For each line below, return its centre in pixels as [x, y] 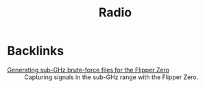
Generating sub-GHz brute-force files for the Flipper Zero [88, 70]
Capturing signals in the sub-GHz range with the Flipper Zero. [111, 77]
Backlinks [36, 51]
